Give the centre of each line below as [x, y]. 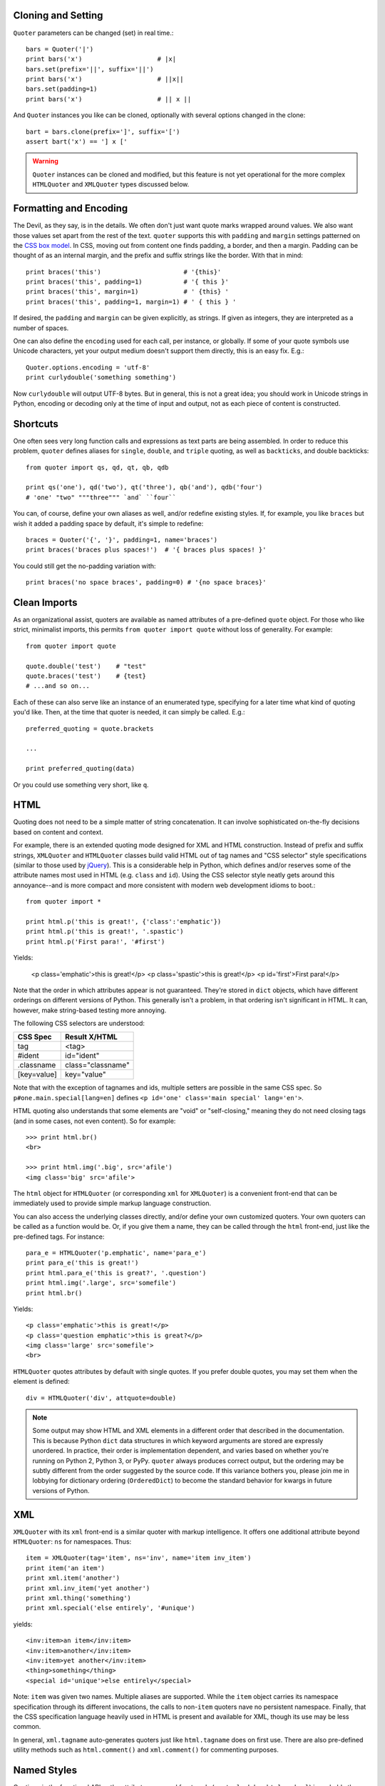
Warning [45, 161]
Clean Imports [45, 603]
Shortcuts [36, 424]
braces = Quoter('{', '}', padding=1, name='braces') [122, 540]
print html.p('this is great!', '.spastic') [105, 932]
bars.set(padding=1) [62, 89]
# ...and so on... [58, 686]
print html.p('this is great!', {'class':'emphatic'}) [124, 921]
